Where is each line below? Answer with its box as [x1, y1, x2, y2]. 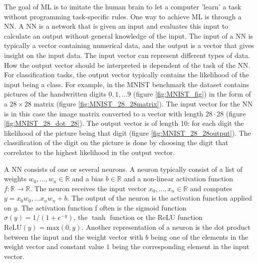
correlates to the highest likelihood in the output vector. [4, 147, 175, 157]
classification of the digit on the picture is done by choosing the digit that [4, 137, 228, 148]
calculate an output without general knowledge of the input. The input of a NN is [4, 30, 253, 41]
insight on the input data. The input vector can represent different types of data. [4, 50, 250, 60]
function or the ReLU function [110, 212, 203, 222]
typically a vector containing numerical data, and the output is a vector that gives [4, 40, 254, 51]
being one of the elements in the [150, 231, 249, 242]
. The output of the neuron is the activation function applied [67, 193, 252, 203]
